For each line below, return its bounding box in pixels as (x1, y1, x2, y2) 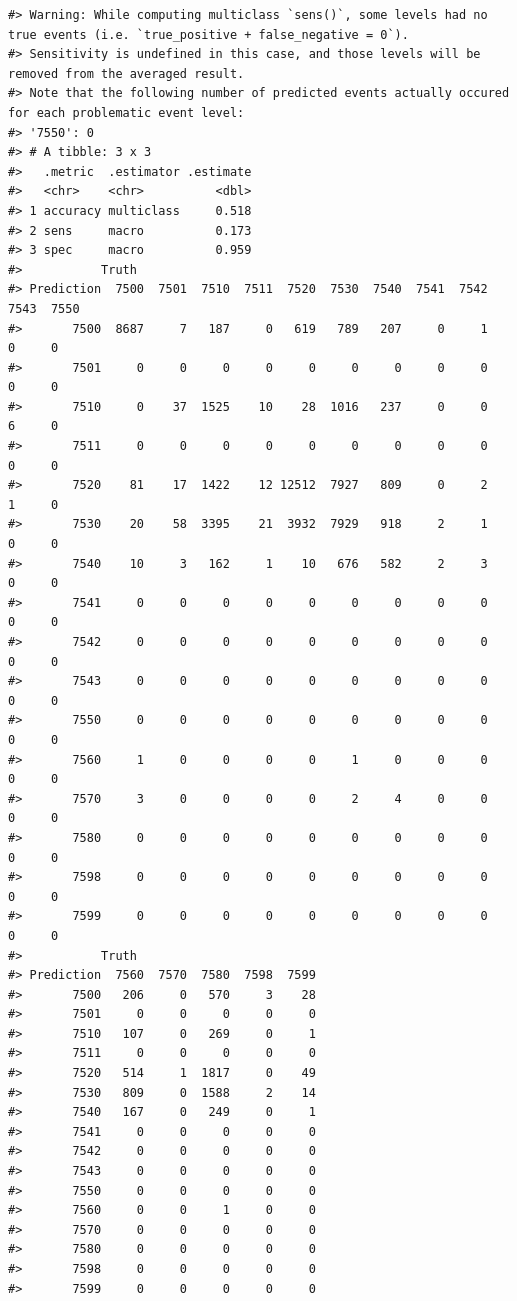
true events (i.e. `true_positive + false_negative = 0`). (8, 27, 409, 42)
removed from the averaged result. (8, 66, 245, 81)
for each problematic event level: (8, 105, 245, 120)
